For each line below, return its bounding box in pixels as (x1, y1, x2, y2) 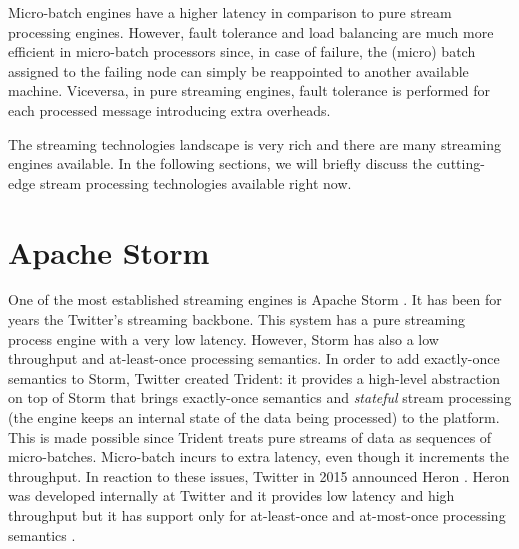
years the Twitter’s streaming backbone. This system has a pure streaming (8, 309, 465, 330)
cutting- (436, 153, 485, 174)
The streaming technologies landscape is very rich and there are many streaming (8, 133, 501, 154)
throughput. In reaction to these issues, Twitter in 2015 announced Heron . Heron (8, 465, 510, 486)
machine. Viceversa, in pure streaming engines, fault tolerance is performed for (8, 80, 491, 101)
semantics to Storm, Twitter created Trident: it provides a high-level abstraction (8, 367, 501, 388)
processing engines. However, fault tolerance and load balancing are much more (8, 21, 494, 42)
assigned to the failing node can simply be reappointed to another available (8, 60, 469, 81)
